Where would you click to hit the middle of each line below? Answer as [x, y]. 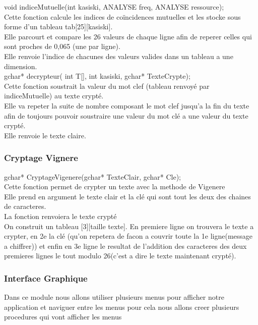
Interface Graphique [46, 278]
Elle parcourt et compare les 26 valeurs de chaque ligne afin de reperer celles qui [128, 36]
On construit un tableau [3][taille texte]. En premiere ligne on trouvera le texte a [129, 226]
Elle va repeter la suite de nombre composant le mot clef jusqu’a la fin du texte [127, 105]
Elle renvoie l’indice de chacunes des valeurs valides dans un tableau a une [119, 56]
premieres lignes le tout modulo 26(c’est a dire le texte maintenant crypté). [120, 256]
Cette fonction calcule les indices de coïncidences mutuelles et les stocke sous [122, 16]
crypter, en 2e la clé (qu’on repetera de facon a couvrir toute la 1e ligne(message [128, 236]
